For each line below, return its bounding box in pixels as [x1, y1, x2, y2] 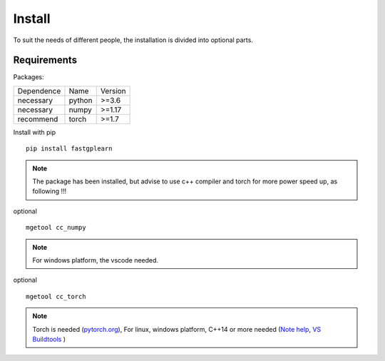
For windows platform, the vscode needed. [32, 255, 159, 264]
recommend [17, 114, 58, 124]
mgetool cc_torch [26, 293, 86, 300]
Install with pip [13, 128, 56, 136]
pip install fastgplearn [26, 145, 113, 153]
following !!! [32, 187, 67, 195]
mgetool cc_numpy [26, 223, 86, 232]
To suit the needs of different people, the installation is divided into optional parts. [13, 36, 253, 44]
